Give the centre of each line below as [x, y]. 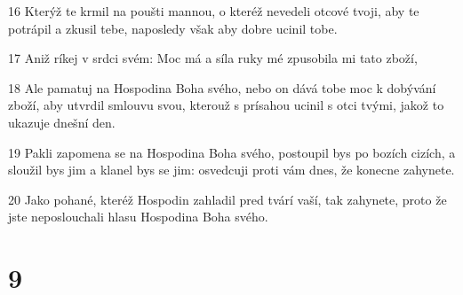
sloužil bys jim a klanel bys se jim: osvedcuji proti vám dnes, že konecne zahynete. [231, 170]
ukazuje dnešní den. [62, 122]
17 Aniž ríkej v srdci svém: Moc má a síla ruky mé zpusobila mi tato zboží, [213, 58]
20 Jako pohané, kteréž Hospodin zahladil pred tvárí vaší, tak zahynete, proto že [228, 199]
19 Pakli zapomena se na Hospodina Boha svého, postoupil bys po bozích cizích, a [232, 152]
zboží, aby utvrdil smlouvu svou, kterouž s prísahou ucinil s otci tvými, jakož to [226, 105]
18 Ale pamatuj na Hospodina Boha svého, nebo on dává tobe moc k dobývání [222, 87]
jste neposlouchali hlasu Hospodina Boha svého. [138, 217]
